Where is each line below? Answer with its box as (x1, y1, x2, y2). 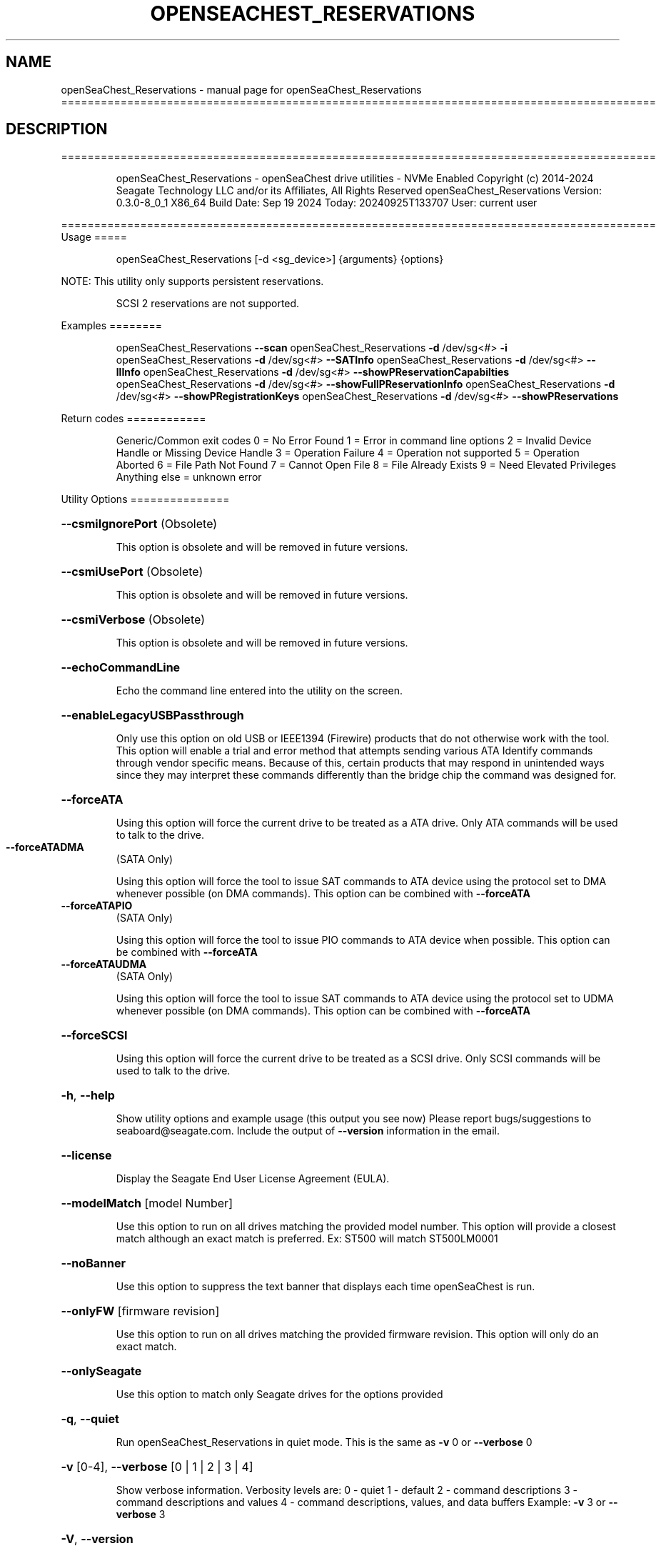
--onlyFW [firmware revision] (61, 1304, 220, 1319)
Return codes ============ (61, 412, 206, 425)
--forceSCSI (61, 1028, 128, 1043)
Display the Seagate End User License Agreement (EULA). (116, 1172, 390, 1185)
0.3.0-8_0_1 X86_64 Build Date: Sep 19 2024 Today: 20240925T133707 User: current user (116, 196, 538, 209)
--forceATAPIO (61, 899, 133, 912)
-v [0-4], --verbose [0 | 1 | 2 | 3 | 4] (61, 1460, 253, 1475)
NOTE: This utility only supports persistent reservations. (61, 275, 324, 288)
